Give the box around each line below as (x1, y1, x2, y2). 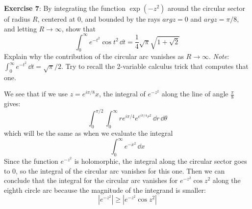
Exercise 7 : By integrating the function (4, 3, 126, 13)
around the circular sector (167, 3, 246, 13)
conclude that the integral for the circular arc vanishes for (4, 175, 178, 185)
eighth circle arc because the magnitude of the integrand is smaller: (4, 184, 206, 195)
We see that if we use (4, 89, 68, 99)
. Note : (208, 51, 229, 61)
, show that (61, 23, 96, 33)
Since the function (4, 156, 58, 166)
